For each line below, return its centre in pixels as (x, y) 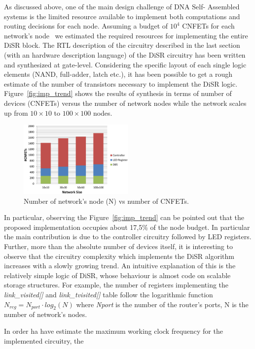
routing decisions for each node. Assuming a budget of (86, 26)
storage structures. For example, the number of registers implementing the (116, 285)
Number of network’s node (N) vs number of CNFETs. (106, 201)
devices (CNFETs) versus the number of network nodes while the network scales (125, 103)
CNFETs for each (208, 26)
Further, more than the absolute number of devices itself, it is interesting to (118, 246)
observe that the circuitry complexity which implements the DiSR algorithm (119, 256)
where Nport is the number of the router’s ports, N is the (162, 304)
